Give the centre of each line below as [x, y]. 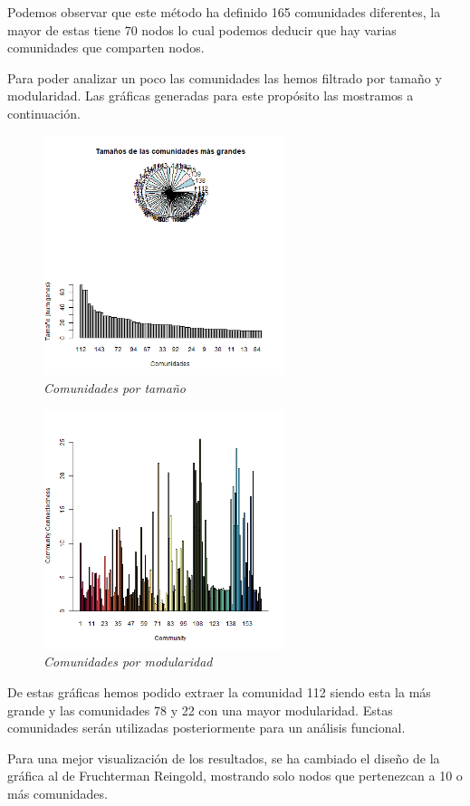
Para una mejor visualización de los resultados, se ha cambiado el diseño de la [224, 758]
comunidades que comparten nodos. [106, 48]
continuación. [44, 113]
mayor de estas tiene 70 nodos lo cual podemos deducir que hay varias [202, 29]
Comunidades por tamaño [115, 387]
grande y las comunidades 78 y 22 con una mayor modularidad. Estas [200, 710]
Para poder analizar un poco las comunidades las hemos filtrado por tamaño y [225, 77]
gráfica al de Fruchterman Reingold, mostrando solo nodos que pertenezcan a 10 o [235, 776]
